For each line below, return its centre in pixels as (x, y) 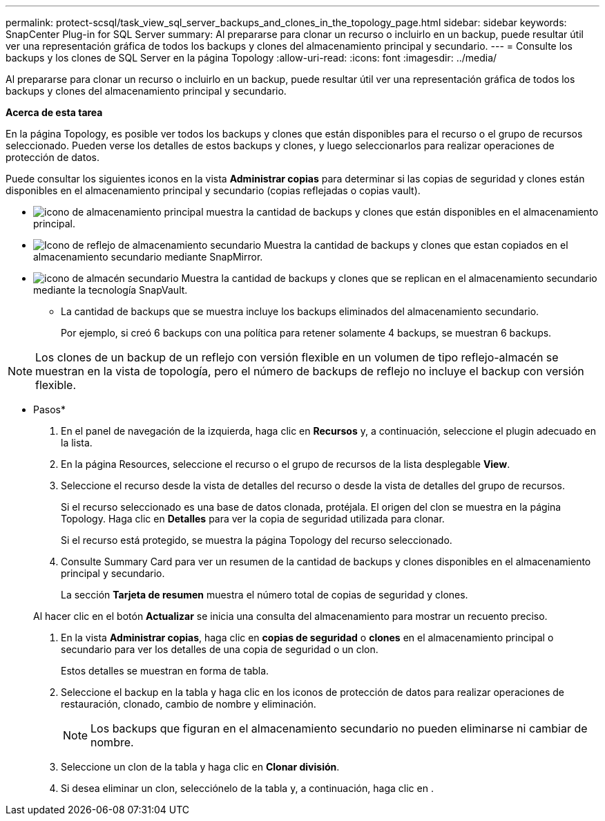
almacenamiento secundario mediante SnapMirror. (148, 257)
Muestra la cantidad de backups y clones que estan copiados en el (416, 245)
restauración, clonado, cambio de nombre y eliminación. (189, 704)
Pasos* (49, 409)
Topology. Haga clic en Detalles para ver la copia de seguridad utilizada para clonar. (253, 519)
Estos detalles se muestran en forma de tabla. (165, 671)
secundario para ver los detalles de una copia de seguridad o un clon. (220, 649)
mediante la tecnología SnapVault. (111, 290)
